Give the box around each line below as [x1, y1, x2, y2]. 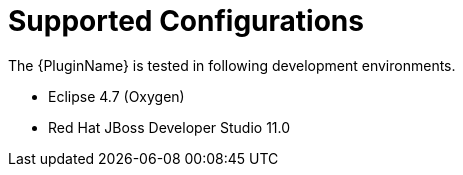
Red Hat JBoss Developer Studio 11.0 [48, 118, 291, 136]
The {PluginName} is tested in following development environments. [8, 56, 456, 74]
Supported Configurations [8, 4, 364, 38]
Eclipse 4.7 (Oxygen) [48, 87, 185, 105]
